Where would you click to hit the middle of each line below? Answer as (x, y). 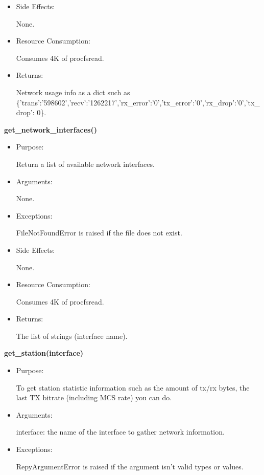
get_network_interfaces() (51, 129)
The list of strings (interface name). (72, 336)
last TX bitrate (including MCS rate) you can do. (94, 397)
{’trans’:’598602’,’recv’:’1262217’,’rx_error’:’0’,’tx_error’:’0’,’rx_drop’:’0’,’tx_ (138, 102)
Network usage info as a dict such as (73, 92)
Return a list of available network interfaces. (85, 164)
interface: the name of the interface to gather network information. (120, 432)
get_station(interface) (44, 353)
